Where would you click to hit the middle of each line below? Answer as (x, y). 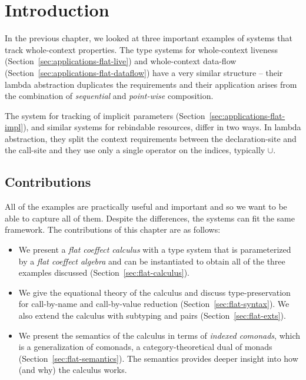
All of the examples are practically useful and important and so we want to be (146, 206)
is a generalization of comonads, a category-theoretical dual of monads (145, 347)
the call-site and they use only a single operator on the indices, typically (135, 150)
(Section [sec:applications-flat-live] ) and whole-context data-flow (121, 61)
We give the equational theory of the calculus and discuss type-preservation (154, 292)
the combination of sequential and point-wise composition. (109, 96)
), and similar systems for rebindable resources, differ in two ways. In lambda (162, 127)
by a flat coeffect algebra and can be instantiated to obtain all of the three (152, 261)
